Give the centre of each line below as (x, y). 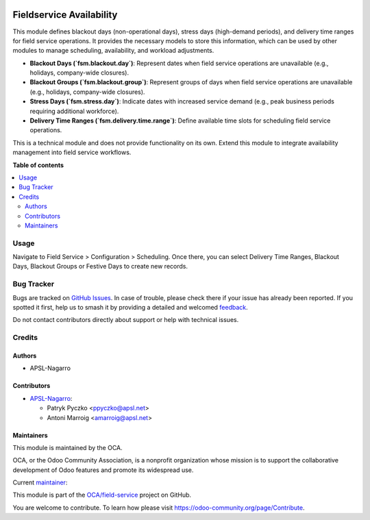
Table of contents (38, 165)
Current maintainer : (40, 482)
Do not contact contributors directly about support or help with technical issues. (126, 320)
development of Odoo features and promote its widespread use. (103, 470)
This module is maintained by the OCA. (67, 447)
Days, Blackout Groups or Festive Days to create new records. (100, 267)
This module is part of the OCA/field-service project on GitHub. (102, 495)
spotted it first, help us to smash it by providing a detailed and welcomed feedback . (130, 307)
